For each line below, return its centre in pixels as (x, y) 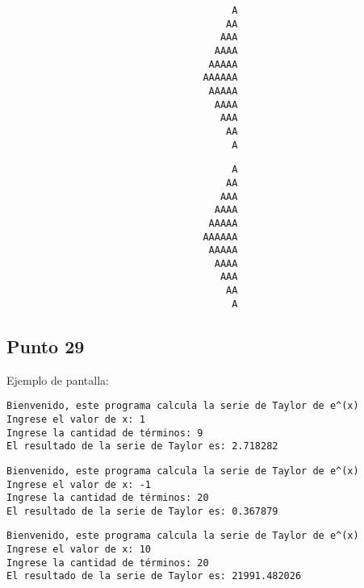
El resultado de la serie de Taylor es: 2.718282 (142, 446)
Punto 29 (46, 346)
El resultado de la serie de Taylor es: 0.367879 (142, 511)
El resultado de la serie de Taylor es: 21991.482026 (154, 576)
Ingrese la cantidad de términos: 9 (105, 433)
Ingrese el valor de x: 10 (79, 550)
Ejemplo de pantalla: (58, 379)
